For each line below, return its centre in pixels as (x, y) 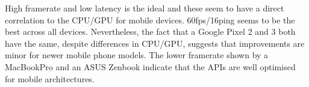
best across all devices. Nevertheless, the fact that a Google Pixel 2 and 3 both (150, 31)
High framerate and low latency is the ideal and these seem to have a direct (145, 8)
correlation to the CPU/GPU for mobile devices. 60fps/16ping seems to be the (150, 19)
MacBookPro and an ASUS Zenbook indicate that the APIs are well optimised (150, 66)
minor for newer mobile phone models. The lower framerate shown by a (137, 55)
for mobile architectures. (50, 78)
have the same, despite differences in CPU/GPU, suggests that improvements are (155, 43)
